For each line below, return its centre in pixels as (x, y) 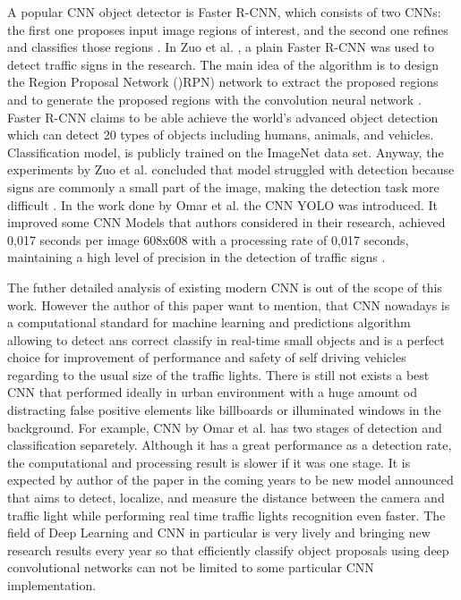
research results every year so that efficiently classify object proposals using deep (228, 549)
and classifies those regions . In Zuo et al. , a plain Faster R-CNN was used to (221, 47)
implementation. (52, 585)
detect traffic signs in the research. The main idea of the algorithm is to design (223, 64)
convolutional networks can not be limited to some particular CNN (191, 567)
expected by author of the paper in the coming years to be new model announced (230, 480)
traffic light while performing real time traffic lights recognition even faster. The (226, 515)
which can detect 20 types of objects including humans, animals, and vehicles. (221, 135)
